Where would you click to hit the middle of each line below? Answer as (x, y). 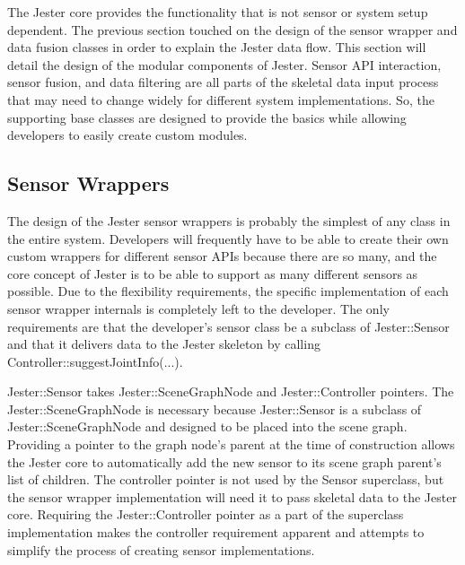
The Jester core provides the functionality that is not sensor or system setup (218, 12)
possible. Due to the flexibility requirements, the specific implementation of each (228, 291)
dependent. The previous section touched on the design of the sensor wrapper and (232, 29)
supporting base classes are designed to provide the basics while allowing (207, 117)
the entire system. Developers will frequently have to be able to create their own (228, 238)
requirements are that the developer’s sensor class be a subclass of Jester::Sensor (228, 326)
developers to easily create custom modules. (127, 135)
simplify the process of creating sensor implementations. (161, 549)
